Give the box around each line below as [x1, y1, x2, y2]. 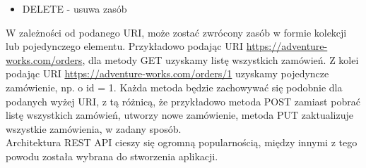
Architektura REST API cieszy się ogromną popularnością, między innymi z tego [6, 135, 358, 150]
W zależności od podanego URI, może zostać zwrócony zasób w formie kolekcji [6, 25, 347, 39]
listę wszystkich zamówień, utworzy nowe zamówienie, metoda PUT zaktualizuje [6, 108, 353, 122]
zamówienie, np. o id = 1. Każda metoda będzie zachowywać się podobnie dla [6, 79, 343, 94]
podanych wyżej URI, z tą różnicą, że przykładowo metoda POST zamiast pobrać [6, 93, 360, 108]
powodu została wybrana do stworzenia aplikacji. [6, 148, 218, 163]
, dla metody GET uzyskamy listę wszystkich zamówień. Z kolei [82, 52, 359, 67]
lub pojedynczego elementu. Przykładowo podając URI [6, 39, 244, 53]
